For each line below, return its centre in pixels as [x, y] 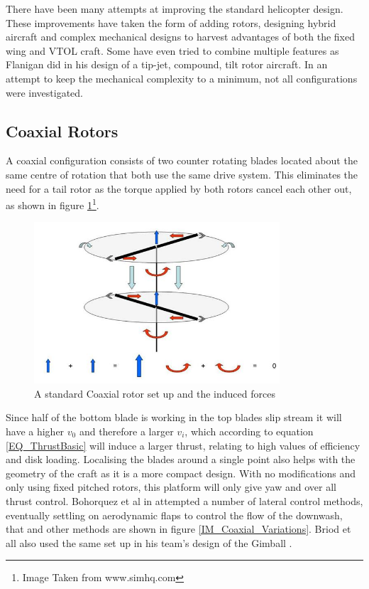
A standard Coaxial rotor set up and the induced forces [155, 393]
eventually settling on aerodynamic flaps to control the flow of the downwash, [174, 515]
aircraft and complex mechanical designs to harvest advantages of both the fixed [180, 37]
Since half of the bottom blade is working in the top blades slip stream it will [174, 417]
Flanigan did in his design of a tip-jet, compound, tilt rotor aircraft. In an [167, 64]
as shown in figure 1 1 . [53, 204]
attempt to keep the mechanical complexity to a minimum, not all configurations [182, 78]
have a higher [35, 431]
